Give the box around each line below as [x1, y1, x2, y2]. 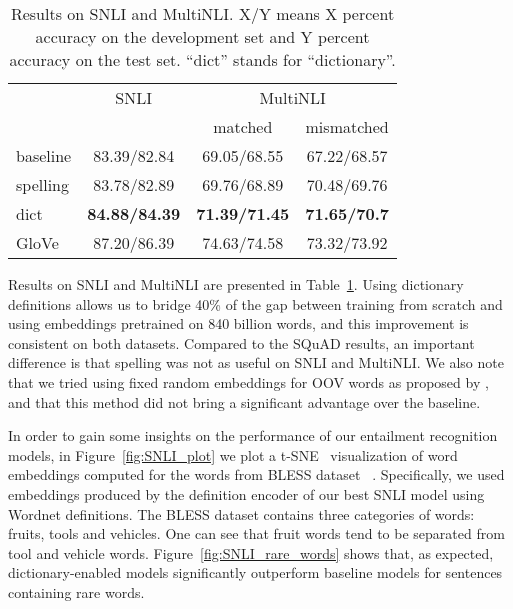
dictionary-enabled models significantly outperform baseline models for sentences [8, 562, 503, 583]
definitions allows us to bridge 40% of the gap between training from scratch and [8, 293, 503, 314]
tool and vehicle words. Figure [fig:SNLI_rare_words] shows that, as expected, [8, 542, 494, 563]
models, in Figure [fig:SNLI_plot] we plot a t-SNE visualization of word [8, 444, 458, 465]
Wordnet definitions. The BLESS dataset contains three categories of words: [8, 503, 475, 524]
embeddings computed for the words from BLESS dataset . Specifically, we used [8, 464, 505, 485]
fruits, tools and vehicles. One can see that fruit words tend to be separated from [8, 523, 505, 544]
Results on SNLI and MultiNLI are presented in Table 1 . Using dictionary [8, 274, 464, 294]
